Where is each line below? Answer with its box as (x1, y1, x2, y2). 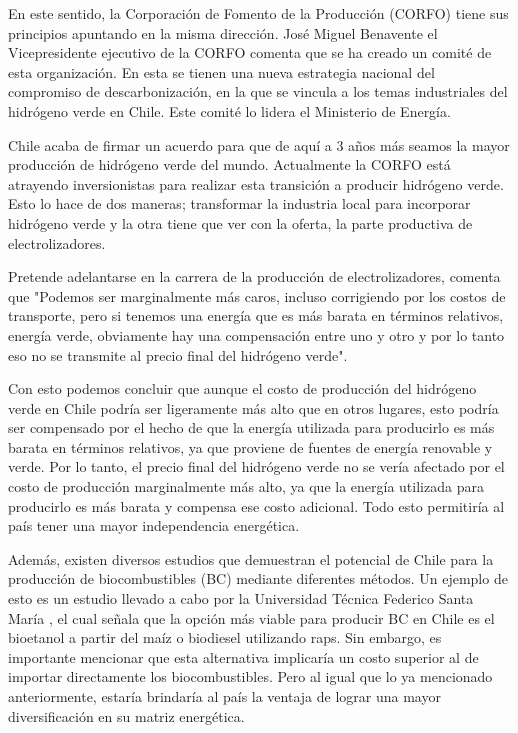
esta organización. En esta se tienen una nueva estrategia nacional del (8, 61, 435, 82)
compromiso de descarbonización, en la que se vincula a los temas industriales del (8, 81, 508, 102)
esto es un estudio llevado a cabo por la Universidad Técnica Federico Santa (8, 588, 474, 609)
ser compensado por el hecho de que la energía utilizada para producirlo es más (8, 417, 495, 438)
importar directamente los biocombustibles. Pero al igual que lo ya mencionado (8, 666, 493, 687)
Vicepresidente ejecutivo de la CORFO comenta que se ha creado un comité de (8, 42, 492, 63)
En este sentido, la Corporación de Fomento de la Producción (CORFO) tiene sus (8, 3, 509, 23)
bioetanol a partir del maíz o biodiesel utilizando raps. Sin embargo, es (8, 627, 442, 648)
